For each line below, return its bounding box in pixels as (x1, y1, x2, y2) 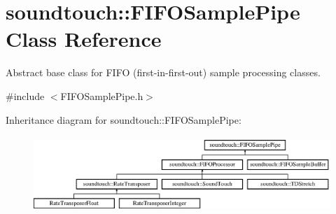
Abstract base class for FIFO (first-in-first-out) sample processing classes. (6, 65, 321, 80)
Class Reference (6, 24, 162, 53)
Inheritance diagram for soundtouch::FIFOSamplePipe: (6, 112, 241, 127)
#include (6, 88, 45, 103)
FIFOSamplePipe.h (60, 88, 143, 103)
